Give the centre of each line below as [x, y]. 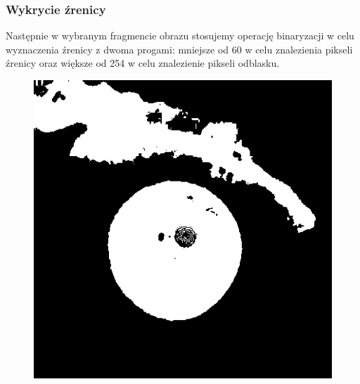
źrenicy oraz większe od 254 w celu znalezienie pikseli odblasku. [143, 63]
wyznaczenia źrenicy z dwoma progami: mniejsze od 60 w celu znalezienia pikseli [179, 49]
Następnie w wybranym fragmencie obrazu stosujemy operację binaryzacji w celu [180, 36]
